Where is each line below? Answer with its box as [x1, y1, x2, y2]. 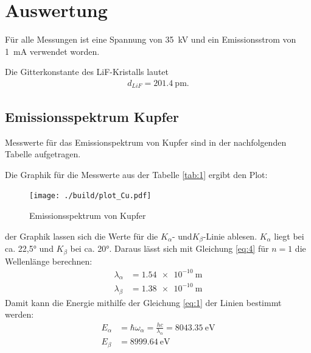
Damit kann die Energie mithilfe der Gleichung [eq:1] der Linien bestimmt [5, 296, 282, 308]
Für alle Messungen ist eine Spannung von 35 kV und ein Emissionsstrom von [5, 33, 296, 46]
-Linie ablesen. [203, 229, 257, 242]
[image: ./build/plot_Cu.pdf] [29, 191, 152, 201]
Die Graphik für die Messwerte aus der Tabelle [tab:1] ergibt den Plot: [5, 168, 268, 180]
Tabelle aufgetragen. [5, 148, 81, 160]
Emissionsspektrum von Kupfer [29, 209, 146, 222]
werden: [5, 308, 34, 321]
